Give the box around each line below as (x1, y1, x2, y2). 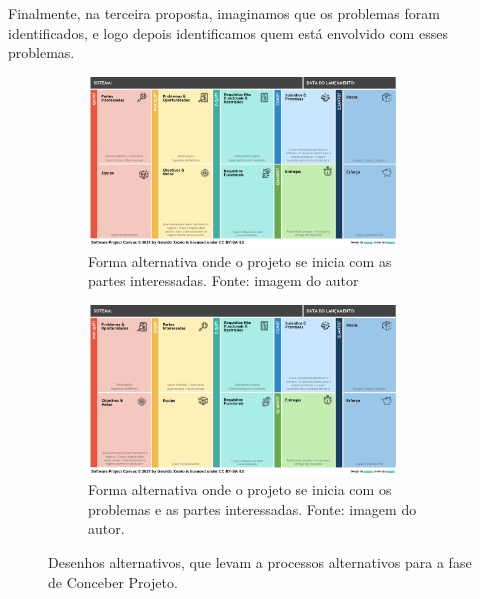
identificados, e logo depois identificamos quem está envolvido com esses (8, 22, 448, 43)
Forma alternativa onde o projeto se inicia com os (88, 479, 392, 500)
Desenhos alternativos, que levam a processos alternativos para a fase (48, 551, 472, 572)
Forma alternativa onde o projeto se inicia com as (88, 250, 392, 271)
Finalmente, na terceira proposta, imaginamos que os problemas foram (8, 3, 440, 23)
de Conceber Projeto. (48, 571, 178, 592)
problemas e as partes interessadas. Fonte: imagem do (88, 498, 417, 519)
